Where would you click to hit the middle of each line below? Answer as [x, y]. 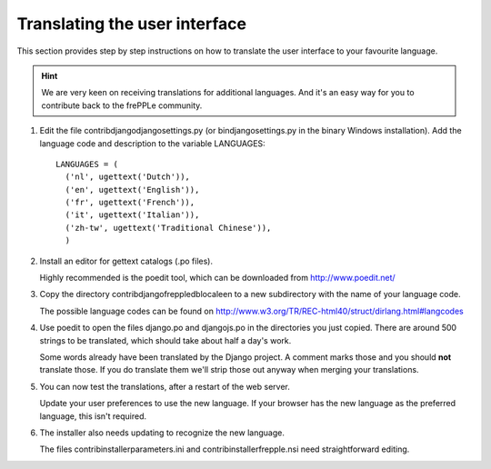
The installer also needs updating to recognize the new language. [162, 433]
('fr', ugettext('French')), [130, 203]
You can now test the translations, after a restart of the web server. [165, 386]
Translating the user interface [132, 24]
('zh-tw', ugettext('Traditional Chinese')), [168, 228]
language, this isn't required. [93, 416]
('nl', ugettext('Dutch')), [128, 177]
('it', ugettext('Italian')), [132, 215]
